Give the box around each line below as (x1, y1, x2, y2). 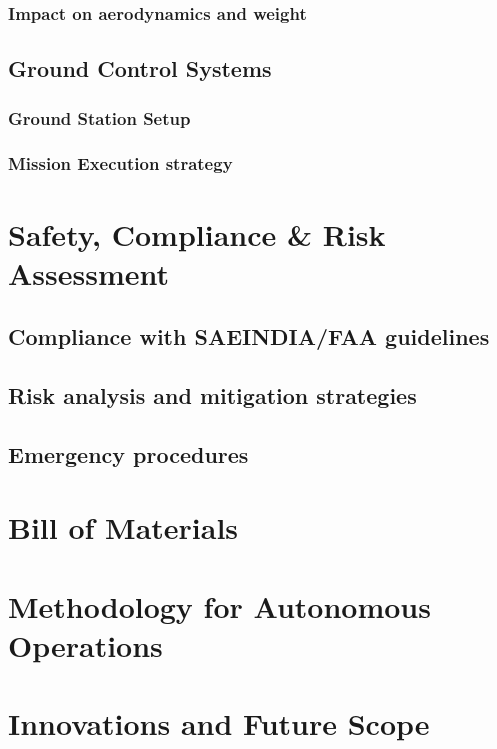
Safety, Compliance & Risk (8, 213, 386, 254)
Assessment (8, 252, 170, 293)
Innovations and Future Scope (8, 703, 430, 744)
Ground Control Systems (8, 53, 272, 84)
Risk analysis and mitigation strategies (8, 380, 417, 411)
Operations (8, 624, 163, 665)
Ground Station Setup (8, 105, 191, 130)
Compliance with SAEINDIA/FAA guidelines (8, 321, 490, 352)
